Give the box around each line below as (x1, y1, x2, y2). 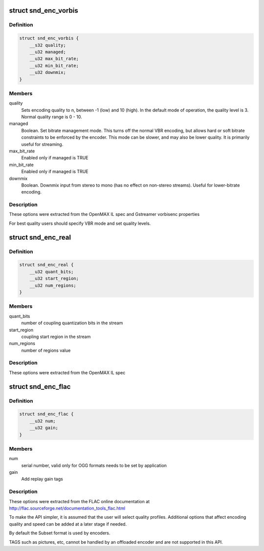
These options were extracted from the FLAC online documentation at (9, 498, 150, 504)
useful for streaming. (21, 141, 64, 147)
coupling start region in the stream (21, 334, 91, 339)
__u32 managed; (29, 49, 66, 55)
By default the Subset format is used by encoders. (9, 530, 110, 536)
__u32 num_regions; (29, 282, 77, 288)
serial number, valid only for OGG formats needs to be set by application (21, 462, 167, 468)
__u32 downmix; (29, 70, 66, 75)
